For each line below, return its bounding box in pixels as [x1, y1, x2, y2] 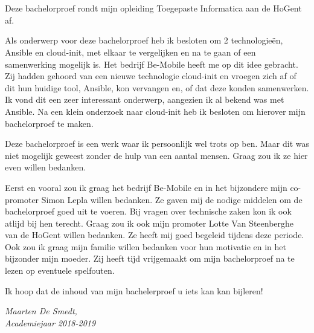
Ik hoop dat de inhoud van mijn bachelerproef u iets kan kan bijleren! [5, 284, 263, 297]
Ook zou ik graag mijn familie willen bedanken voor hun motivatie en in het [5, 240, 286, 253]
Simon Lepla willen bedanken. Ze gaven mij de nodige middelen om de [41, 193, 303, 205]
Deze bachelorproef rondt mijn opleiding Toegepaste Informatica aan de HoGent [5, 2, 302, 15]
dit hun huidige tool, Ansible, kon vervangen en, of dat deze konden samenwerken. [5, 81, 309, 94]
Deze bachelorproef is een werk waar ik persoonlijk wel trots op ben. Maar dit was [5, 137, 309, 150]
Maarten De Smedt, [5, 305, 77, 317]
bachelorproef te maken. [5, 117, 94, 129]
